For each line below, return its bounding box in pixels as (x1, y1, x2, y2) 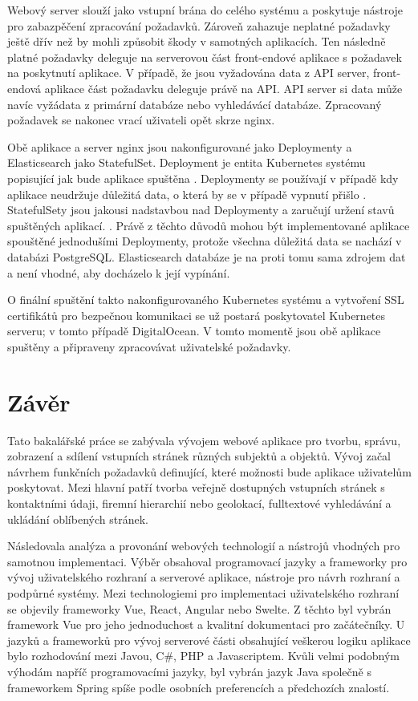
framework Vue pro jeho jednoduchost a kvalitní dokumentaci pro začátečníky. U (7, 616, 405, 633)
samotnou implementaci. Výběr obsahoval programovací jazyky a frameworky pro (7, 553, 408, 569)
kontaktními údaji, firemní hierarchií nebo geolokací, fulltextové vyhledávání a (7, 494, 392, 511)
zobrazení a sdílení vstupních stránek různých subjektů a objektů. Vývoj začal (7, 448, 392, 464)
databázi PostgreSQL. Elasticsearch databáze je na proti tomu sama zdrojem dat (7, 248, 406, 265)
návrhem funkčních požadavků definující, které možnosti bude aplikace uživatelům (7, 463, 412, 480)
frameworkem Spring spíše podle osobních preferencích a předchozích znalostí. (7, 679, 390, 695)
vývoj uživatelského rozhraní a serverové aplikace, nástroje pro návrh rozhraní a (7, 569, 400, 586)
